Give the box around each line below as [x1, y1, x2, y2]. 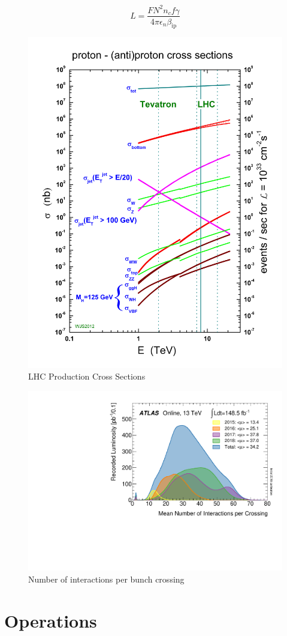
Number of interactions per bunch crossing [28, 573, 185, 586]
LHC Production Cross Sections [28, 370, 146, 383]
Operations [4, 608, 97, 632]
